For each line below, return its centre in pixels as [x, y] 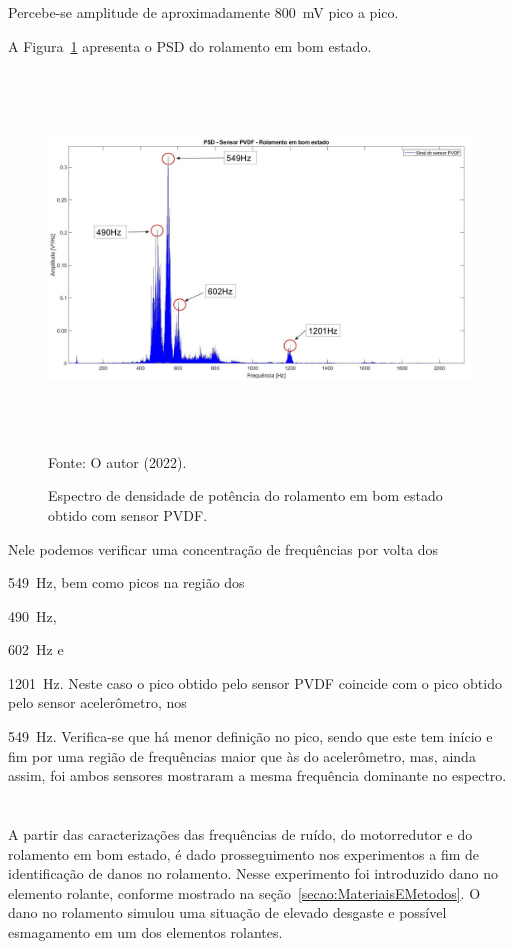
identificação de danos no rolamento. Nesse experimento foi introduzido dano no [253, 873]
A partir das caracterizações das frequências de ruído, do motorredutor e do [240, 834]
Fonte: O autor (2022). [117, 461]
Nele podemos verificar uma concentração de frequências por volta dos [223, 548]
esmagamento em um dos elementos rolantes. [145, 932]
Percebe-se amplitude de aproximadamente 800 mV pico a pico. [203, 12]
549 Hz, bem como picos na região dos [126, 582]
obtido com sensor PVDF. [128, 514]
